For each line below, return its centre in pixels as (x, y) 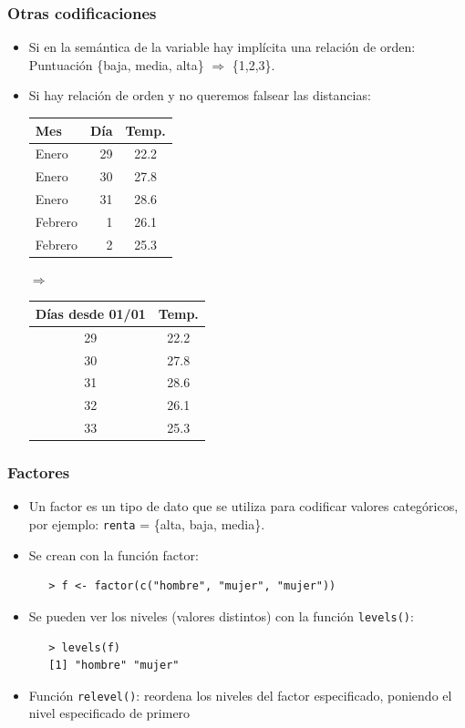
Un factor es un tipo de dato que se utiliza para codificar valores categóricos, (243, 506)
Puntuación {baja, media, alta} (116, 64)
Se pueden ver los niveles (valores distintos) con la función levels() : (221, 615)
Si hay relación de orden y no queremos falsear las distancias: (200, 95)
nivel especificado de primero (109, 713)
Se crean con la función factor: (114, 554)
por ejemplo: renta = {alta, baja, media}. (147, 524)
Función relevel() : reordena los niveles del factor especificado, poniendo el (240, 695)
